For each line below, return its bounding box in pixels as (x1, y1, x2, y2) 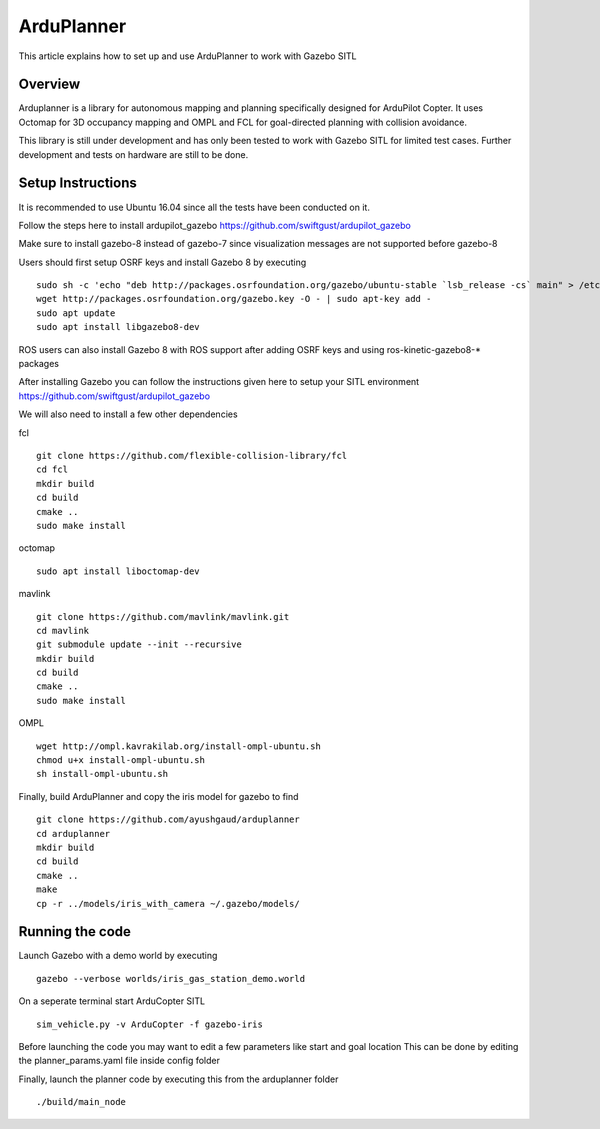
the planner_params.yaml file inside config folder (18, 1055, 220, 1067)
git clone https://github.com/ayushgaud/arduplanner (36, 814, 300, 825)
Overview (18, 76, 81, 93)
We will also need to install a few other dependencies (18, 408, 239, 420)
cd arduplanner (36, 828, 111, 839)
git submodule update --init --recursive (36, 639, 242, 650)
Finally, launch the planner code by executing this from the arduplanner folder (18, 1073, 339, 1085)
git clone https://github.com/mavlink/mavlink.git (36, 611, 290, 622)
